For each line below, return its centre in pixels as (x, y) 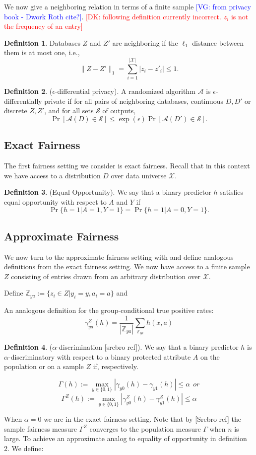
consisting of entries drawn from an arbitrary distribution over (106, 276)
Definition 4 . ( (28, 347)
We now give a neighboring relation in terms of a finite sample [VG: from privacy (128, 6)
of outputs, (119, 111)
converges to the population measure (145, 428)
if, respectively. (116, 366)
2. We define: (24, 448)
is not (240, 16)
